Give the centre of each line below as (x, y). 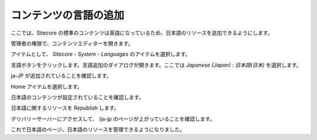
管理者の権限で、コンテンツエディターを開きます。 (72, 43)
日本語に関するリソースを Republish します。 (65, 108)
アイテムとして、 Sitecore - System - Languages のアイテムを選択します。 (101, 54)
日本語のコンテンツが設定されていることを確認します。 (77, 97)
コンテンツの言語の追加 (68, 15)
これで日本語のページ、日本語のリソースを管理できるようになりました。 (98, 129)
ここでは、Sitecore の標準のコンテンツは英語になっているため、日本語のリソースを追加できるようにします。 (142, 33)
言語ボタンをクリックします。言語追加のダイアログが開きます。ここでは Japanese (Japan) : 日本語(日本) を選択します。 (156, 65)
